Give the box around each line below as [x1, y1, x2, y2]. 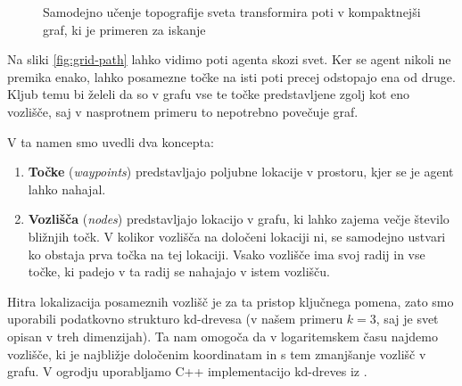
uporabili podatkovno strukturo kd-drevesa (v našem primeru [7, 309, 343, 328]
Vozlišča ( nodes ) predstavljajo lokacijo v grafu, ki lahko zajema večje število [28, 209, 450, 228]
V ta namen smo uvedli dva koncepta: [7, 132, 214, 151]
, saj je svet [375, 309, 439, 328]
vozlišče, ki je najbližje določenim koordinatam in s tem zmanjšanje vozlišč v [7, 344, 426, 363]
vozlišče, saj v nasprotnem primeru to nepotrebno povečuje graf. [7, 102, 359, 120]
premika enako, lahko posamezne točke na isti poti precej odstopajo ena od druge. [7, 67, 456, 86]
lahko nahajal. [28, 179, 106, 198]
